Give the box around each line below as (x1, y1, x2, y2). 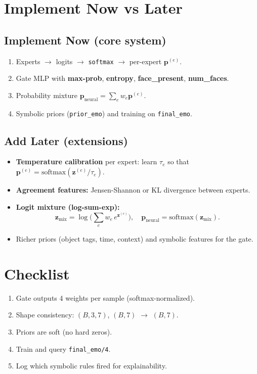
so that (167, 156, 190, 167)
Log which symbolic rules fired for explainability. (16, 360, 167, 371)
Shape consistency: (16, 309, 74, 320)
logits (56, 56, 73, 66)
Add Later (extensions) (4, 132, 128, 148)
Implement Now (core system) (4, 32, 166, 48)
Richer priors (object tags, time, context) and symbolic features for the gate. (16, 233, 253, 244)
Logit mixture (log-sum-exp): (16, 201, 120, 212)
